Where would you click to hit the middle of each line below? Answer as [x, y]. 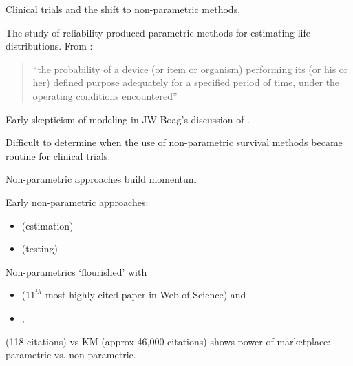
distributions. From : [49, 46]
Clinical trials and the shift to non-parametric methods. [123, 9]
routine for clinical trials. [58, 155]
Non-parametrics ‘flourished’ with [76, 271]
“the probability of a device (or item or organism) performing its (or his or [190, 69]
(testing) [40, 248]
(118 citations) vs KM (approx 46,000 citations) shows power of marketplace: [168, 341]
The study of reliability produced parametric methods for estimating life [158, 32]
